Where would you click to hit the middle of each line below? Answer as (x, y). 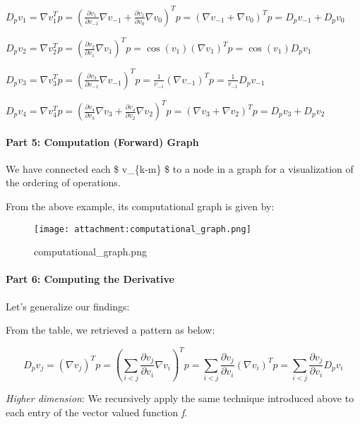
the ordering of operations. (63, 182)
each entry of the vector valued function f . (97, 412)
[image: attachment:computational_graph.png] (143, 229)
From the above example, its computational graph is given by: (140, 206)
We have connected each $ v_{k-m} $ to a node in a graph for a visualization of (180, 168)
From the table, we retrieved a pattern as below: (110, 330)
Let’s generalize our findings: (68, 306)
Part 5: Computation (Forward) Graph (102, 141)
